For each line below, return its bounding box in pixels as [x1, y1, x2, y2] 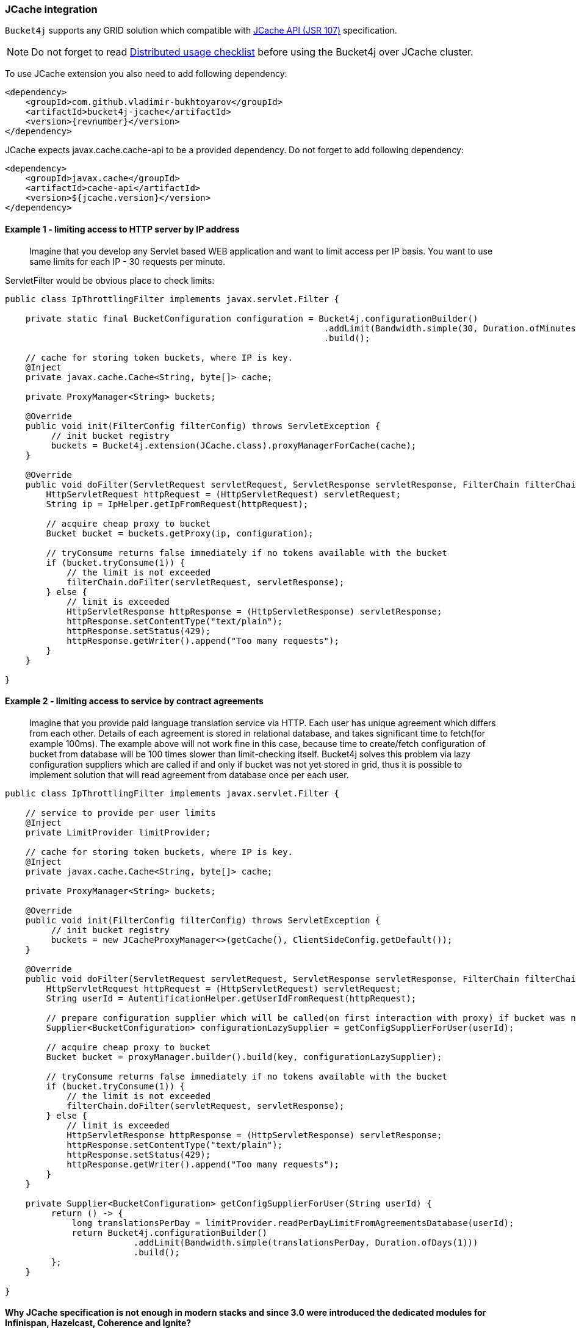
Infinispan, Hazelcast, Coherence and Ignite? [5, 1318, 192, 1329]
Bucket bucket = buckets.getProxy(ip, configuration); [46, 528, 314, 538]
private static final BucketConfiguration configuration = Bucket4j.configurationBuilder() [25, 313, 478, 323]
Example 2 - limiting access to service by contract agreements [5, 696, 264, 707]
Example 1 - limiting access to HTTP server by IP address [5, 223, 240, 234]
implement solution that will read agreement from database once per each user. [29, 769, 349, 780]
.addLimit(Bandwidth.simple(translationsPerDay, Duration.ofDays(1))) [133, 1237, 478, 1247]
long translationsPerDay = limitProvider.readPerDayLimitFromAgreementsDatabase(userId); [71, 1217, 514, 1228]
